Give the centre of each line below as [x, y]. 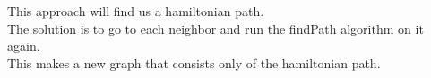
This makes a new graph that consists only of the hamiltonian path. [194, 62]
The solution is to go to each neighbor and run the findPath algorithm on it [215, 28]
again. [24, 46]
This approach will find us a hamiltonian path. [136, 11]
